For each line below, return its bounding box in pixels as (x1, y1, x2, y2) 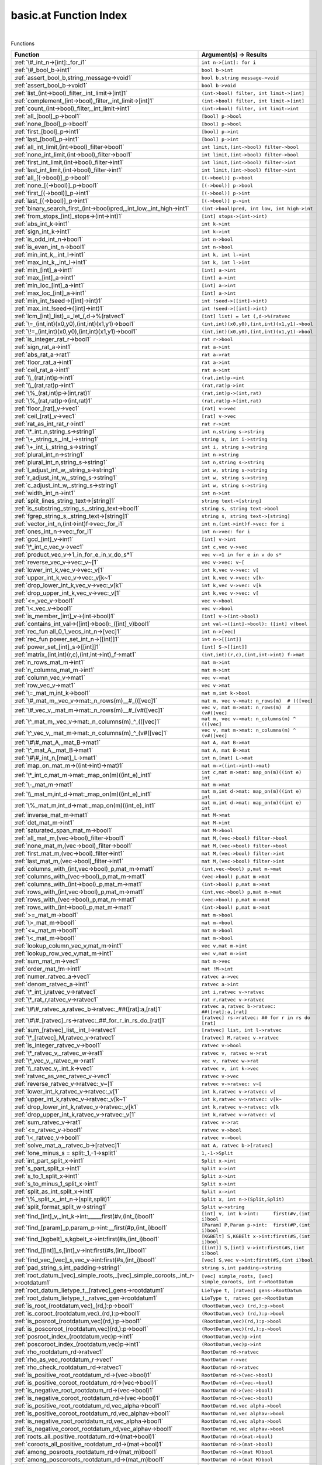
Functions (11, 40, 35, 47)
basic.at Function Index (11, 9, 127, 22)
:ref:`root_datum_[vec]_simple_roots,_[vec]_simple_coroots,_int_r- (14, 1272, 195, 1280)
